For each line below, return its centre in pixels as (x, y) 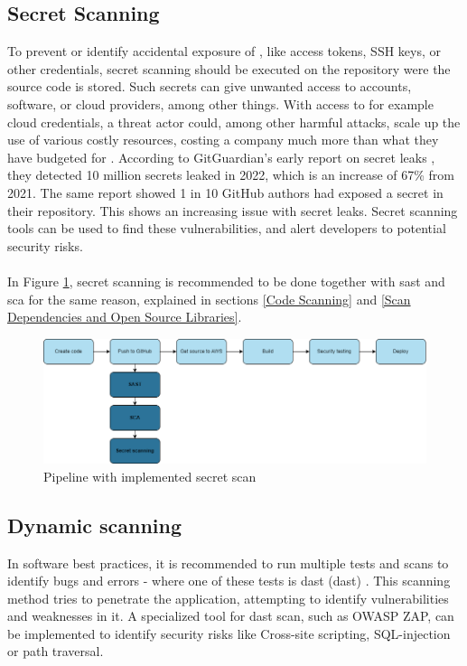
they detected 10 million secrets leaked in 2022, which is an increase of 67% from (231, 175)
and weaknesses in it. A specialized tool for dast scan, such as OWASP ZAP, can (231, 616)
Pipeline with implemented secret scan (150, 476)
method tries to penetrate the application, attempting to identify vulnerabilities (228, 598)
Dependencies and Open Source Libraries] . (125, 317)
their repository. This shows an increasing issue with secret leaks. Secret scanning (233, 210)
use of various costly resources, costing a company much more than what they (223, 140)
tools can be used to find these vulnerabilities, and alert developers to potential (227, 228)
